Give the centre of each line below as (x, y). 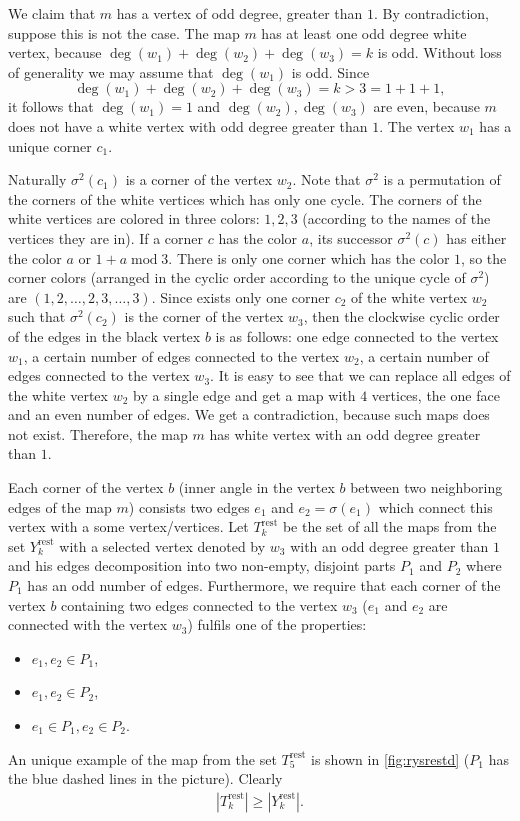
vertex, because (55, 52)
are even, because (426, 106)
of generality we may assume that (111, 71)
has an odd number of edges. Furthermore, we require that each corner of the (264, 585)
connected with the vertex (88, 624)
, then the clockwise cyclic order (401, 316)
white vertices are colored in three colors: (134, 218)
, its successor (351, 237)
